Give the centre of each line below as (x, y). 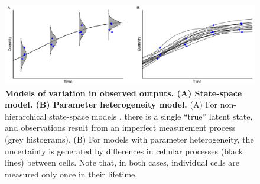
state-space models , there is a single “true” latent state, (151, 116)
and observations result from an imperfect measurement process (120, 127)
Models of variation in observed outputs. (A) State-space (123, 93)
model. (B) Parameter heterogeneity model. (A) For (111, 104)
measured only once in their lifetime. (71, 174)
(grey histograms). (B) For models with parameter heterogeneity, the (129, 139)
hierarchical (26, 116)
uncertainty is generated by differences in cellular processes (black (124, 151)
